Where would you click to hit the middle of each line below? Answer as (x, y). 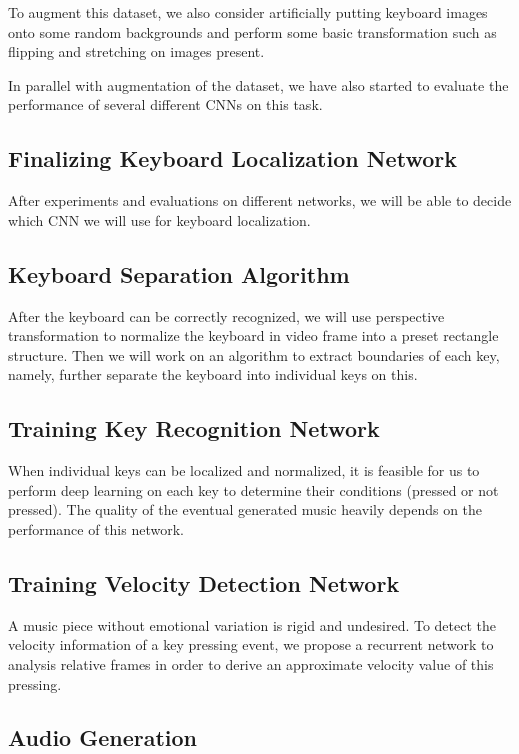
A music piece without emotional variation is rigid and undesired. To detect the (252, 624)
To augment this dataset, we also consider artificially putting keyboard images (248, 12)
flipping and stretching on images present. (136, 51)
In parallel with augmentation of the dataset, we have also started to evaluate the (258, 84)
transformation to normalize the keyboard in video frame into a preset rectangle (253, 335)
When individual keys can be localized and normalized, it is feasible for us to (244, 470)
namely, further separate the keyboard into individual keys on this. (213, 374)
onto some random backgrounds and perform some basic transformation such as (252, 31)
